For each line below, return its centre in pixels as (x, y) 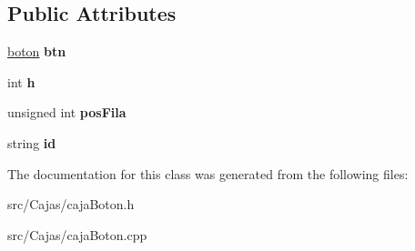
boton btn (37, 51)
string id (32, 142)
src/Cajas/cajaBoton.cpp (77, 234)
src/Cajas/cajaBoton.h (71, 204)
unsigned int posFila (67, 112)
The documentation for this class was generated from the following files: (208, 173)
